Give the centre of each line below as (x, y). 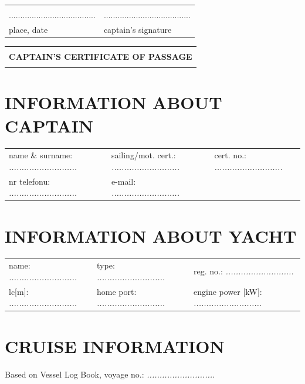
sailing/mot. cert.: (143, 155)
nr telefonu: (30, 181)
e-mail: (123, 181)
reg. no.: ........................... (244, 271)
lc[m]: (19, 291)
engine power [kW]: (228, 291)
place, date (28, 29)
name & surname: (41, 155)
